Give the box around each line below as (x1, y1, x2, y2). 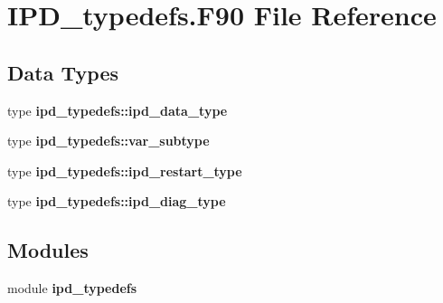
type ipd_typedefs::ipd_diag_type (7, 192, 226, 211)
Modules (7, 236, 89, 264)
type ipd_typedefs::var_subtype (7, 131, 210, 150)
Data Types (7, 58, 118, 86)
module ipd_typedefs (7, 279, 137, 298)
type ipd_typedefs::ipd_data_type (7, 100, 228, 119)
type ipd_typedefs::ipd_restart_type (7, 161, 242, 180)
